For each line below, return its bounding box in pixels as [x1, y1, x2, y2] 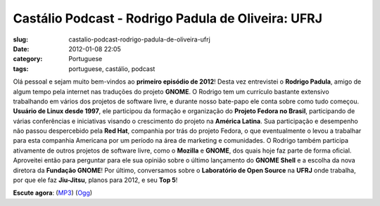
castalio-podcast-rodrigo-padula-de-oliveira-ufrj [68, 35, 210, 44]
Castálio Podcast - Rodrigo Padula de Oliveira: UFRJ [13, 11, 323, 26]
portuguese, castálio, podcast [68, 64, 156, 73]
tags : [13, 64, 29, 73]
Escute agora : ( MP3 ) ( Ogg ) [13, 188, 93, 197]
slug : [13, 35, 28, 44]
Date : [13, 44, 30, 53]
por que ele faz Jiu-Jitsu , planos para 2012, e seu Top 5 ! [13, 176, 178, 184]
